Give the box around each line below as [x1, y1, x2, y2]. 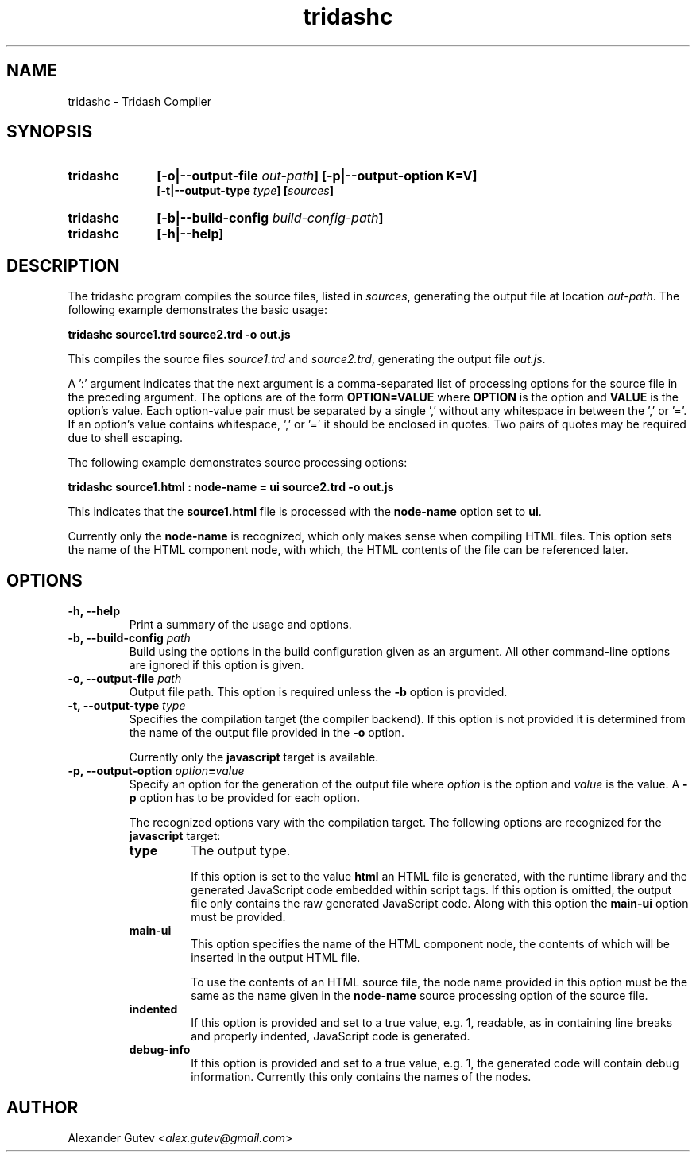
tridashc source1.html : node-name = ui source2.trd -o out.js [68, 480, 394, 494]
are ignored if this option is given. [129, 658, 304, 672]
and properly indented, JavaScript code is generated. [191, 1029, 470, 1044]
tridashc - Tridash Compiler [68, 94, 211, 108]
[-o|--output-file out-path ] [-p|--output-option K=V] [157, 168, 478, 184]
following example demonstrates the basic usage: [68, 303, 328, 317]
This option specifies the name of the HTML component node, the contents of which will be [191, 937, 670, 951]
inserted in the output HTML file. [191, 951, 361, 965]
